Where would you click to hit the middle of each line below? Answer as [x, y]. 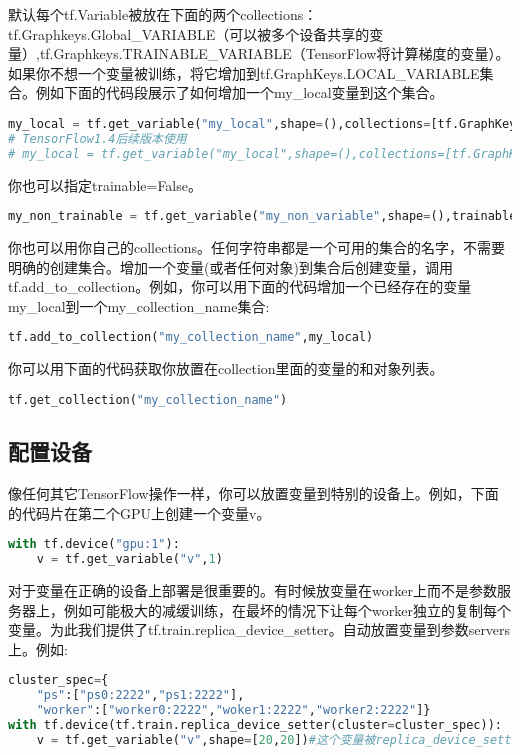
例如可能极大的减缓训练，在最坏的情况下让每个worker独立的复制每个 [287, 609]
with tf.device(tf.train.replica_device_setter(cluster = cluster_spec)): [255, 724]
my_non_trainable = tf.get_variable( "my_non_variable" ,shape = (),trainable [262, 216]
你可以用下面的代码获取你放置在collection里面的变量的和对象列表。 [226, 368]
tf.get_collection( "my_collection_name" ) [148, 399]
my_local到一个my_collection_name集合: [139, 305]
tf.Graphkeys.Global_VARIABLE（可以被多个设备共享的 [189, 33]
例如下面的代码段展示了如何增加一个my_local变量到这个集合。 [239, 92]
